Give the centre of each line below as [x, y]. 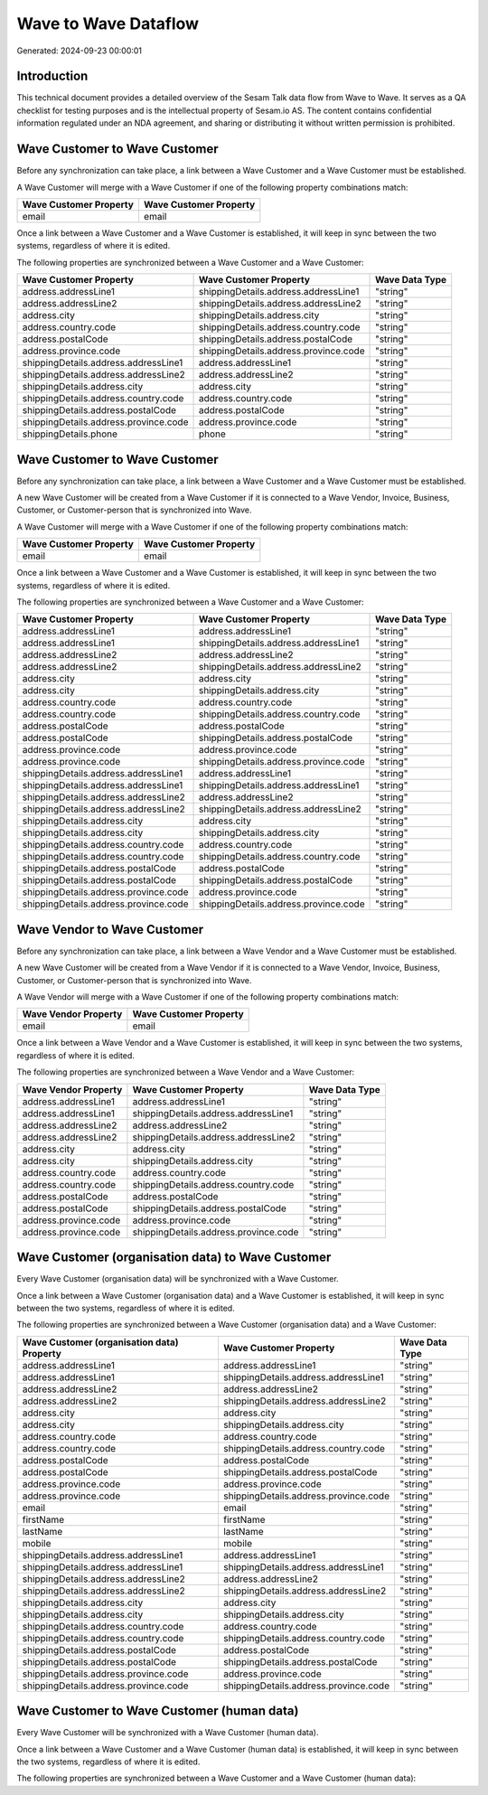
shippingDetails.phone [70, 434]
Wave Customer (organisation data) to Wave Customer [174, 1258]
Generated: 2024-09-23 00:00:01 [80, 51]
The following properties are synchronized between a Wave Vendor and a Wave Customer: [186, 1072]
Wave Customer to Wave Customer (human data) [158, 1711]
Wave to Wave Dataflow [108, 23]
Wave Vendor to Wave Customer [110, 930]
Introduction [52, 76]
